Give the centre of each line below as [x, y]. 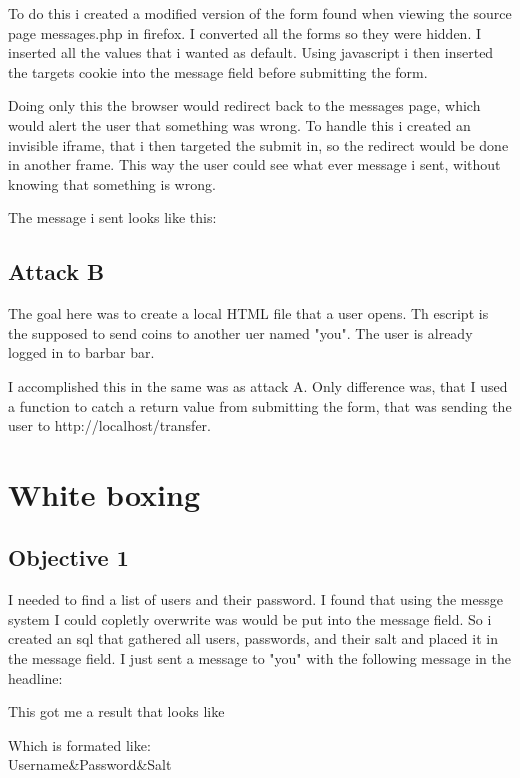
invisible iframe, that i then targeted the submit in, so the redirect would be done [258, 144]
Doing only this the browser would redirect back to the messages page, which [244, 105]
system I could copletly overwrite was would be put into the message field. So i [250, 618]
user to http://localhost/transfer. [109, 425]
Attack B [56, 271]
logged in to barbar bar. [81, 352]
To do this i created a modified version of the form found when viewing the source [260, 13]
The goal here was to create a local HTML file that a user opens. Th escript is [248, 313]
